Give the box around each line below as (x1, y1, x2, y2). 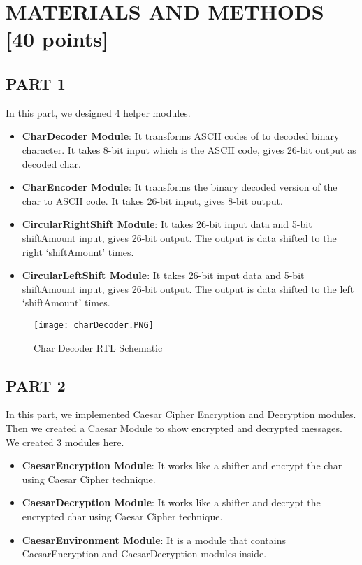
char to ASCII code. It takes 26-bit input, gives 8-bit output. (22, 193, 283, 208)
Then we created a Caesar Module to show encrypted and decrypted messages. (6, 420, 342, 435)
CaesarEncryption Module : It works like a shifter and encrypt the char (22, 458, 342, 473)
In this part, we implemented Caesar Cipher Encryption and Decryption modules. (6, 407, 356, 422)
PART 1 (6, 72, 66, 94)
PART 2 (6, 374, 66, 396)
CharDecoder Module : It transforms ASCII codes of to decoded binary (22, 129, 340, 143)
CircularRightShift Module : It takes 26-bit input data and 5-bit (22, 217, 312, 231)
